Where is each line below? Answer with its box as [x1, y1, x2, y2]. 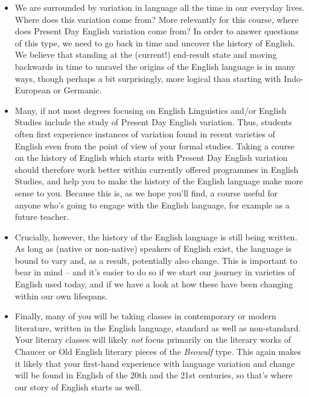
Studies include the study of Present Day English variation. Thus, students [14, 116, 292, 128]
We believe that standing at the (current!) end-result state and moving [14, 48, 277, 61]
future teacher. [14, 210, 69, 223]
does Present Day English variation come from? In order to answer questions [14, 25, 299, 37]
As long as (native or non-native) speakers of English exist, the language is [14, 242, 291, 255]
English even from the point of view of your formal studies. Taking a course [14, 139, 295, 152]
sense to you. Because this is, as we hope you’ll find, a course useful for [14, 186, 278, 199]
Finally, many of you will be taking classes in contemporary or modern [14, 310, 276, 322]
